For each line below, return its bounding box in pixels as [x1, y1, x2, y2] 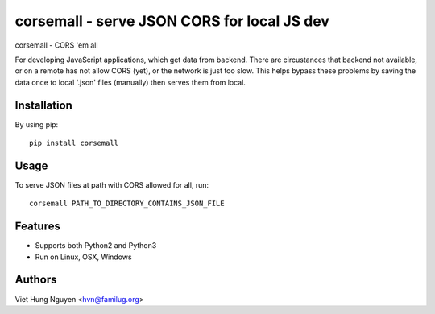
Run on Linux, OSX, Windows [35, 252, 132, 262]
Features [14, 220, 60, 233]
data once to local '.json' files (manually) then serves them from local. [14, 77, 246, 87]
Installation [14, 98, 72, 112]
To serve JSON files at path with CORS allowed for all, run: [14, 180, 209, 189]
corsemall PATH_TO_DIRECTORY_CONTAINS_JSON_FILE [29, 199, 225, 209]
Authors [14, 273, 57, 287]
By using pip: [14, 119, 59, 129]
